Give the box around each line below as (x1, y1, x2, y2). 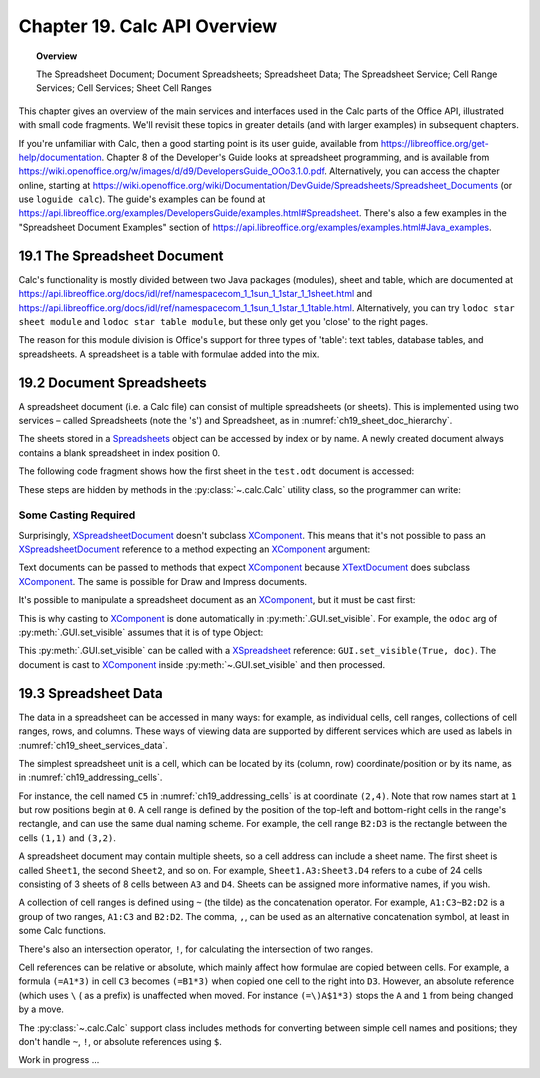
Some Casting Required (18, 508, 136, 522)
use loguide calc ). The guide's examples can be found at (18, 193, 266, 205)
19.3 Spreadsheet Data (18, 685, 164, 702)
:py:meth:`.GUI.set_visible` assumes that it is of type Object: (18, 626, 264, 639)
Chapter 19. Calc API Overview (18, 15, 278, 37)
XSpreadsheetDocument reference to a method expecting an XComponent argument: (18, 543, 371, 555)
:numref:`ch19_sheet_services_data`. (18, 739, 169, 751)
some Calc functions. (18, 925, 107, 937)
